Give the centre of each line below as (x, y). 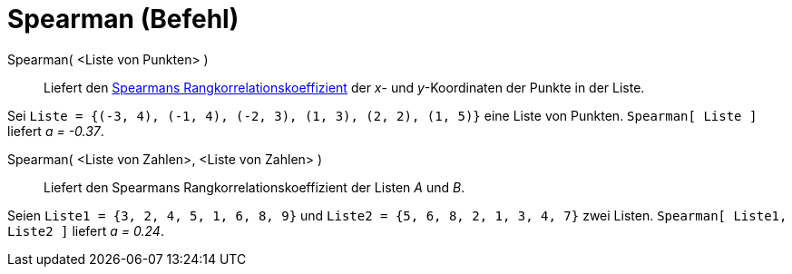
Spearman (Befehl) (123, 19)
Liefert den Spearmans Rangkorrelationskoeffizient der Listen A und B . (254, 187)
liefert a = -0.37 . (56, 131)
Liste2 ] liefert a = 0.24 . (86, 230)
